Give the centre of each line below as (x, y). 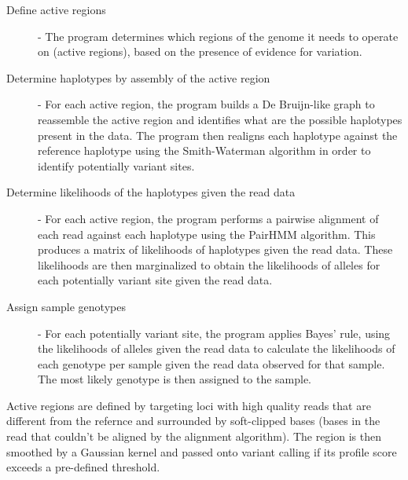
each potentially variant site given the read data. (155, 280)
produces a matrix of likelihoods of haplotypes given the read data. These (215, 249)
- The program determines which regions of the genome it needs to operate (218, 36)
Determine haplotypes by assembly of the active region (138, 77)
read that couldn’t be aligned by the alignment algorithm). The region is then (194, 436)
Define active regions (56, 9)
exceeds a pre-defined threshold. (83, 467)
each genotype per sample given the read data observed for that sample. (211, 363)
